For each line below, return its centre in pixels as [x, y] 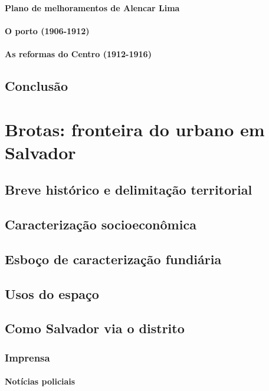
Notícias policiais [40, 381]
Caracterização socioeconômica [101, 224]
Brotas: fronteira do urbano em [135, 129]
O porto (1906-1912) [47, 30]
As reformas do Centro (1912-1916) [78, 53]
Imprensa [27, 357]
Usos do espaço [52, 293]
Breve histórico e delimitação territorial [129, 190]
